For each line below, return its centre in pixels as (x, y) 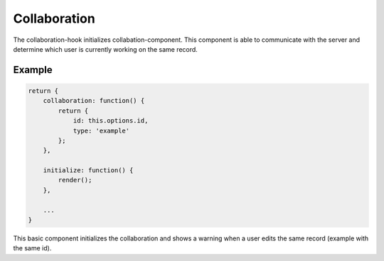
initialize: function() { (88, 171)
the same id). (32, 248)
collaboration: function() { (94, 101)
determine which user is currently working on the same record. (106, 49)
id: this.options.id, (111, 121)
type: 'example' (101, 130)
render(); (75, 180)
